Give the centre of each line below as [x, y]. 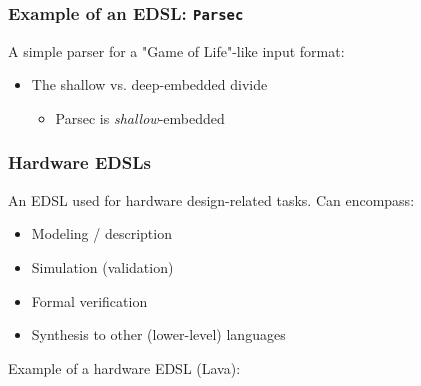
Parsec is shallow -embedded [140, 117]
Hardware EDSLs [79, 162]
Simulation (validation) [102, 266]
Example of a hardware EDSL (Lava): [124, 367]
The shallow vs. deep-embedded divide [149, 84]
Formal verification [89, 300]
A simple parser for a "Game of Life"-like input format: [176, 50]
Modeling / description [101, 233]
